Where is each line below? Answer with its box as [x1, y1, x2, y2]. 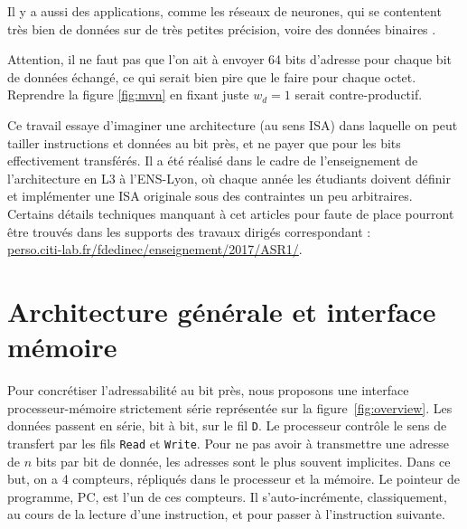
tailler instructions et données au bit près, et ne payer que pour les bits [7, 133, 401, 152]
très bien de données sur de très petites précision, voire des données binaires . [7, 19, 436, 38]
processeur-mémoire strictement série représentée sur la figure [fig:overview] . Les [7, 398, 453, 417]
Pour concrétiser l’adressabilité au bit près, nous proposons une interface [7, 381, 409, 400]
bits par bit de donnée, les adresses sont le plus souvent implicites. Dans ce [35, 451, 451, 470]
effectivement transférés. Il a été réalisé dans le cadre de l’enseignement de [7, 151, 418, 170]
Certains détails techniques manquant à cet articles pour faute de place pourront [7, 203, 454, 222]
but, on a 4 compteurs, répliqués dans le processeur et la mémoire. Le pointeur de [7, 469, 460, 488]
